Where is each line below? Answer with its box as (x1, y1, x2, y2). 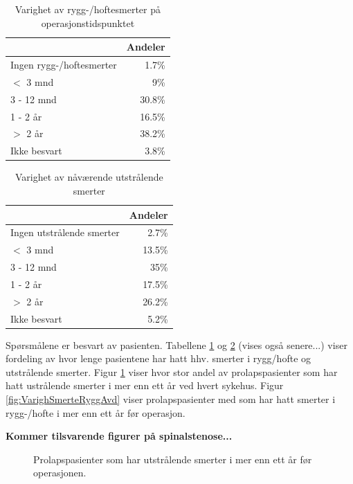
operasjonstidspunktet (41, 15, 135, 30)
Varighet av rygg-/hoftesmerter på (15, 2, 161, 16)
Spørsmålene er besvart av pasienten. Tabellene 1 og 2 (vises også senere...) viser (6, 337, 347, 352)
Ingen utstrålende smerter (10, 225, 120, 240)
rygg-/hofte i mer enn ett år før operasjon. (6, 405, 185, 420)
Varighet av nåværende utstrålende (15, 170, 163, 184)
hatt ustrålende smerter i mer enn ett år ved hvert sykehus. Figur (6, 378, 284, 393)
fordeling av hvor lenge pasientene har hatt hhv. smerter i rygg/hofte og (6, 351, 311, 366)
